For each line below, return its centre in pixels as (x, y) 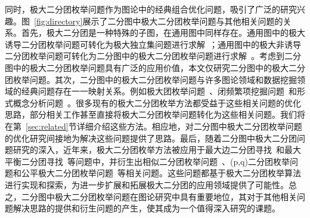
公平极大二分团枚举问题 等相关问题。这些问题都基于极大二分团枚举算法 (161, 173)
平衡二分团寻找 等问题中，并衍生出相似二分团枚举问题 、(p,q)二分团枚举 (147, 161)
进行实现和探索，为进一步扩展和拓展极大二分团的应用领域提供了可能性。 (147, 184)
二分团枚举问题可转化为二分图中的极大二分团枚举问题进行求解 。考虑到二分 (153, 56)
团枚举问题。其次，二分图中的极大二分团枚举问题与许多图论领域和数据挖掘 (151, 79)
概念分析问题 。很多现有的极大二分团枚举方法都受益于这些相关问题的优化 (157, 102)
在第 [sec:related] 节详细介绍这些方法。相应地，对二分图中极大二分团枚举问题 (154, 126)
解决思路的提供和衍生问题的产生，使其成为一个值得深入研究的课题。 (146, 208)
